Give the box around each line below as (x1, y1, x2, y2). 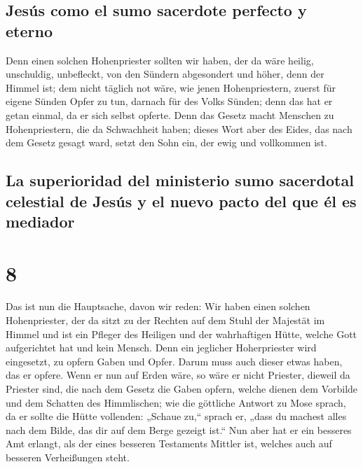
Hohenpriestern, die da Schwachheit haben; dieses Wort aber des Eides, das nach (6, 121, 352, 136)
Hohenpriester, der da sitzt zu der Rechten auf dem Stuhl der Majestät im (6, 313, 325, 328)
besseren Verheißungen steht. (6, 449, 130, 464)
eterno (6, 20, 53, 41)
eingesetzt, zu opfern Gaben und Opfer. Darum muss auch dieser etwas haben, (6, 353, 343, 368)
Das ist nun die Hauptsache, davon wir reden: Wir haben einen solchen (6, 299, 310, 314)
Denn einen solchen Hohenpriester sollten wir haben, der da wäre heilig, (6, 52, 314, 67)
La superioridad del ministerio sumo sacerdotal (6, 169, 354, 191)
